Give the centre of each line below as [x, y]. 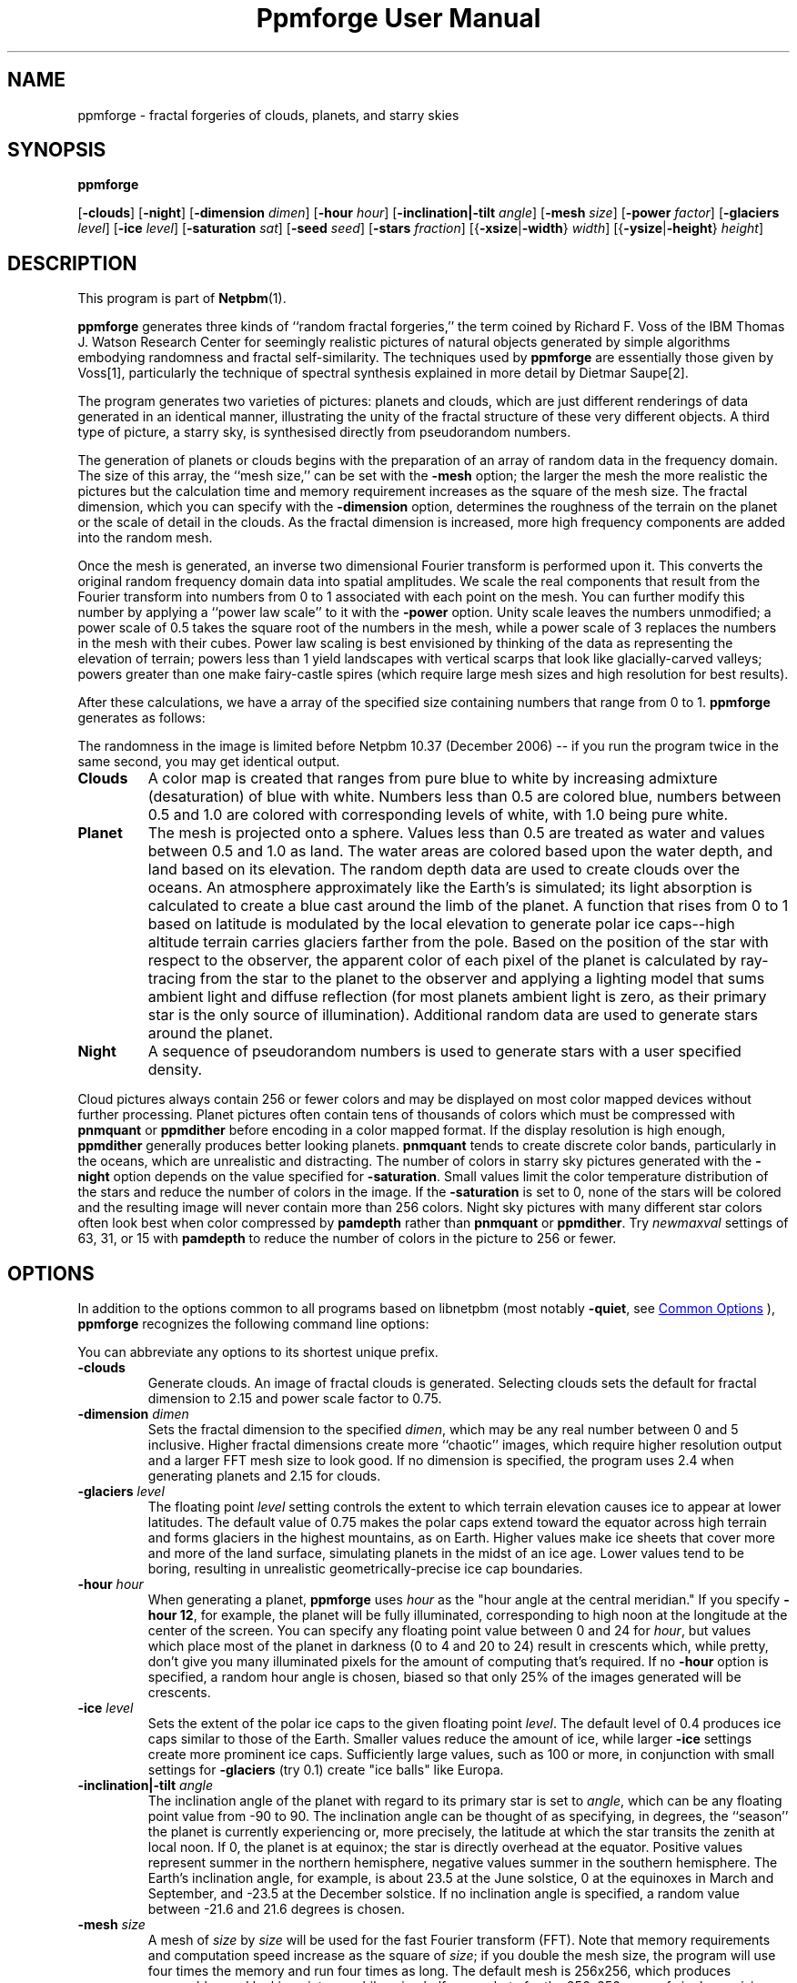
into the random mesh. [145, 538]
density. [175, 1070]
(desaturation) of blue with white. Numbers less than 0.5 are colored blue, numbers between [464, 797]
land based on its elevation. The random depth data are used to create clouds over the [444, 870]
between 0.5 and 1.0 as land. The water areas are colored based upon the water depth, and [460, 851]
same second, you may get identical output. [209, 762]
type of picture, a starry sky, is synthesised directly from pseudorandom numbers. [324, 432]
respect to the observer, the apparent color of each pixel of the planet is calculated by [442, 961]
